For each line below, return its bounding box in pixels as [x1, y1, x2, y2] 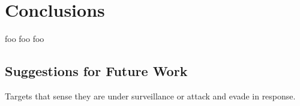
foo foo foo [5, 32, 44, 45]
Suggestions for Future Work [5, 62, 188, 80]
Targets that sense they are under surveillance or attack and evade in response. [5, 89, 296, 102]
